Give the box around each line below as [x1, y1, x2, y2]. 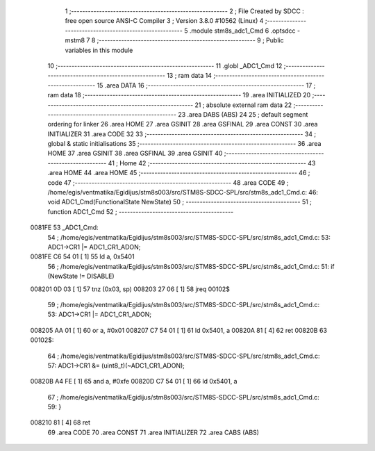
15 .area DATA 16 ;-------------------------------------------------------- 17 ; [97, 81, 316, 90]
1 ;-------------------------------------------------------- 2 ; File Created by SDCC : [65, 7, 305, 15]
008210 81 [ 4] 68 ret [30, 418, 90, 427]
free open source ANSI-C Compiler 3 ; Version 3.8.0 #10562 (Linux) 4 [65, 17, 264, 25]
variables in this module [65, 46, 133, 54]
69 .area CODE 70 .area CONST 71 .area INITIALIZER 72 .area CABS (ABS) [47, 428, 260, 436]
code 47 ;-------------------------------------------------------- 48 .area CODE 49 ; [47, 178, 289, 187]
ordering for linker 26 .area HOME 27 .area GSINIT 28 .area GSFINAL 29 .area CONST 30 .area [47, 120, 318, 129]
